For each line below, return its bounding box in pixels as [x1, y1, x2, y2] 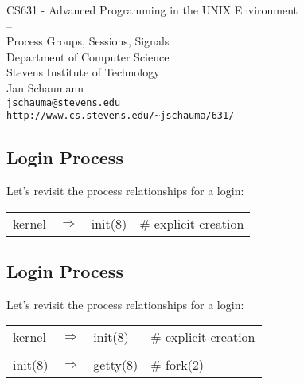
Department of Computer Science [6, 48, 170, 65]
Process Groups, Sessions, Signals [6, 33, 170, 49]
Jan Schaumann [6, 79, 84, 96]
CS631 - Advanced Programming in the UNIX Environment [6, 2, 298, 18]
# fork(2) [150, 355, 205, 374]
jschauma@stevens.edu [6, 96, 121, 108]
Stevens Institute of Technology [6, 64, 160, 80]
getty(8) [93, 355, 138, 374]
